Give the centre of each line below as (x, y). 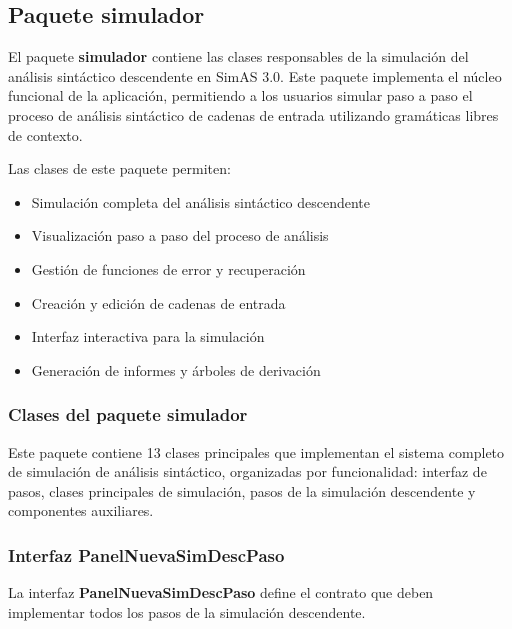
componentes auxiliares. (81, 510)
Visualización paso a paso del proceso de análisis (180, 235)
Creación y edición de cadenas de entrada (158, 302)
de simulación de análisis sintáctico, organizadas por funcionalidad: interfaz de (247, 471)
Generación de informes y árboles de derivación (176, 369)
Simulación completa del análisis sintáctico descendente (201, 201)
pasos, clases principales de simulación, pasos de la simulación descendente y (242, 490)
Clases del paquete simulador (128, 414)
